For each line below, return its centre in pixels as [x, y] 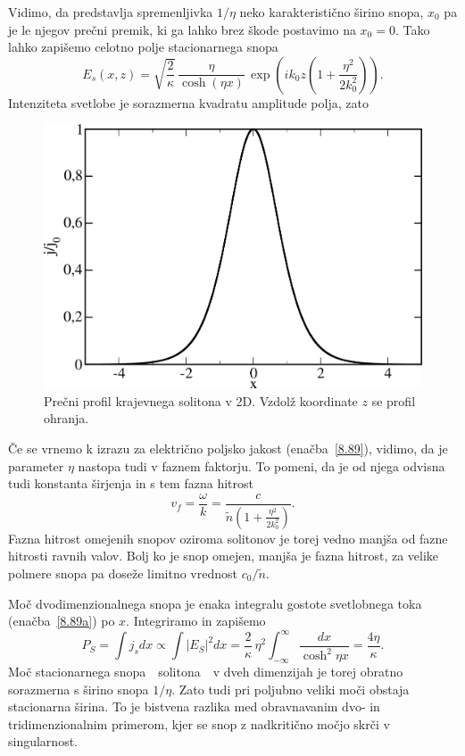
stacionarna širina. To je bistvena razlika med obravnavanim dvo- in [194, 706]
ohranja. [66, 418]
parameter [36, 465]
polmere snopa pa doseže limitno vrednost [123, 573]
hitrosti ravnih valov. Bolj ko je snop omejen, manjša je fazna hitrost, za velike [224, 556]
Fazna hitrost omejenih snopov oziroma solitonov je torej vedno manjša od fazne [228, 538]
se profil [394, 400]
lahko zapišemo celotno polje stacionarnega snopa [143, 47]
